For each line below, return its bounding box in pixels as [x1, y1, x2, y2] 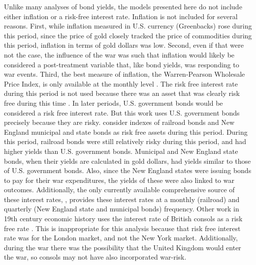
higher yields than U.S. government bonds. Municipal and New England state [4, 146, 238, 156]
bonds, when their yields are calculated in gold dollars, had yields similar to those [4, 155, 251, 166]
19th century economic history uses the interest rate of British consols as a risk [4, 213, 243, 224]
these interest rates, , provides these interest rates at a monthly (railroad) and [4, 194, 240, 204]
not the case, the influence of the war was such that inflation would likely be [4, 49, 235, 59]
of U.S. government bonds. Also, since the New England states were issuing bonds [4, 165, 252, 176]
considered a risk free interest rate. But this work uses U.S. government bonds [4, 107, 240, 118]
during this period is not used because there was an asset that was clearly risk [4, 88, 240, 98]
